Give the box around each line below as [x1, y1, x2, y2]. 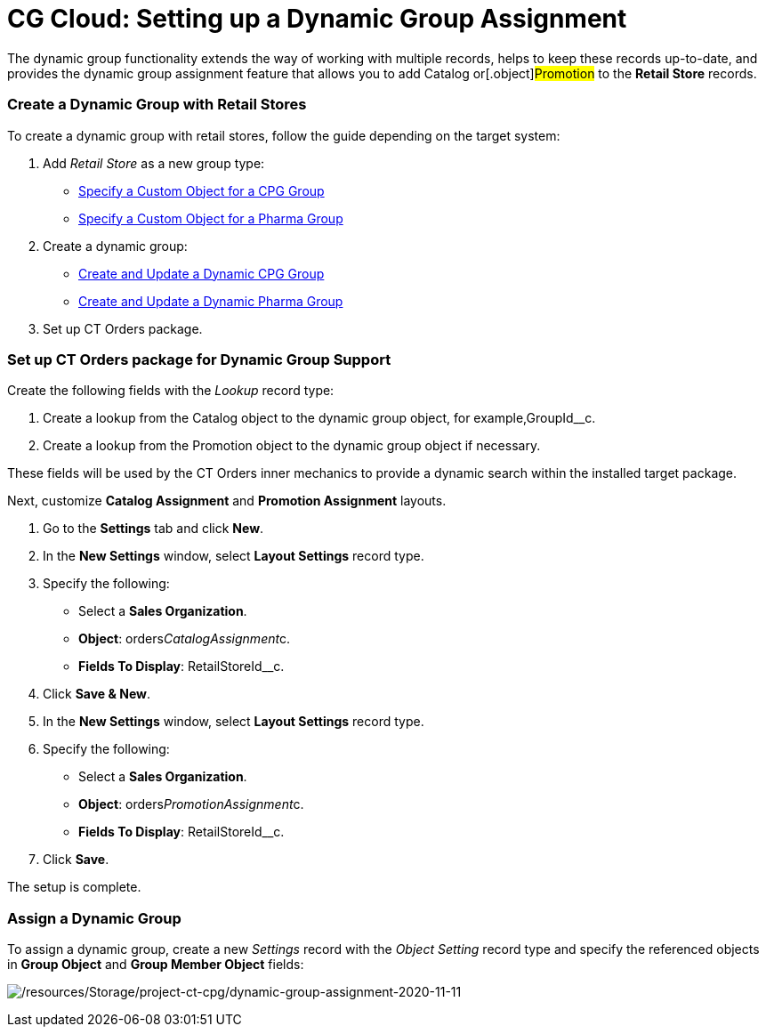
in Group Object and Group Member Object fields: [7, 957, 304, 972]
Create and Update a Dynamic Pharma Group [78, 293, 343, 309]
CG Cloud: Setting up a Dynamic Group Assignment [7, 4, 627, 34]
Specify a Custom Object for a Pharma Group [78, 210, 343, 226]
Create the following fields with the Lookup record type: [7, 383, 335, 399]
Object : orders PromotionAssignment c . [78, 796, 304, 812]
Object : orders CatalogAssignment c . [78, 631, 291, 647]
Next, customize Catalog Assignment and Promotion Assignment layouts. [7, 493, 447, 509]
